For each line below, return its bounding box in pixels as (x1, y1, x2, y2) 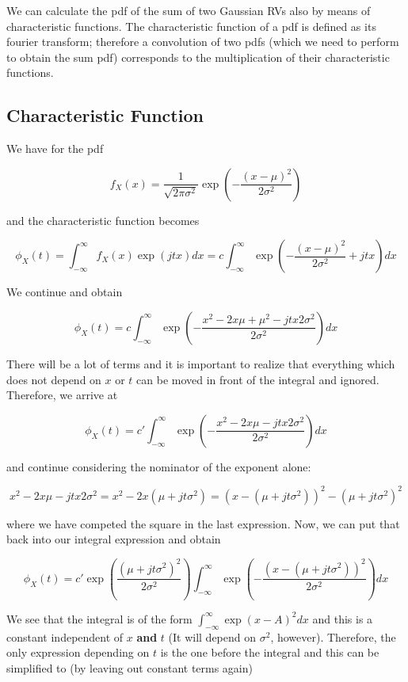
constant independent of (6, 628, 124, 645)
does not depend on (6, 371, 101, 387)
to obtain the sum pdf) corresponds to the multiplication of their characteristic (6, 48, 390, 65)
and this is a (312, 610, 373, 627)
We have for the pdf (6, 140, 104, 157)
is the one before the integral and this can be (160, 644, 379, 661)
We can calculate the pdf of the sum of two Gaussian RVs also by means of (6, 2, 371, 18)
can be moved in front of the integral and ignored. (136, 371, 379, 387)
